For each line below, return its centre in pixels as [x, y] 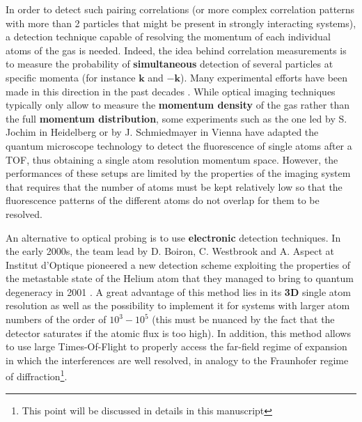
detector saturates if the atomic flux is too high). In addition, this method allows [178, 333]
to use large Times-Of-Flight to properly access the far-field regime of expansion [176, 346]
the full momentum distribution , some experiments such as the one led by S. [176, 118]
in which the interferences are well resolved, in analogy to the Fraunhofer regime [177, 360]
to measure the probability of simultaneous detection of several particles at [170, 64]
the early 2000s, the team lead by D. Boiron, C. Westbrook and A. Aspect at [170, 251]
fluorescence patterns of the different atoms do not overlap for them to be [163, 200]
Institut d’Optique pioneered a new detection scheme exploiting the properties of [178, 264]
